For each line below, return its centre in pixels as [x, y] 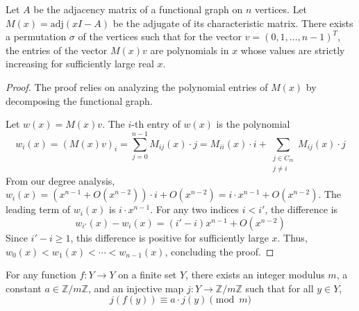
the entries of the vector [57, 50]
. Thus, [292, 237]
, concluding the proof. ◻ [219, 251]
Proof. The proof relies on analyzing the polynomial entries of [137, 86]
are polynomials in [190, 50]
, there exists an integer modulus [255, 275]
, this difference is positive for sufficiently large [169, 237]
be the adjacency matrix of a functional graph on [138, 9]
